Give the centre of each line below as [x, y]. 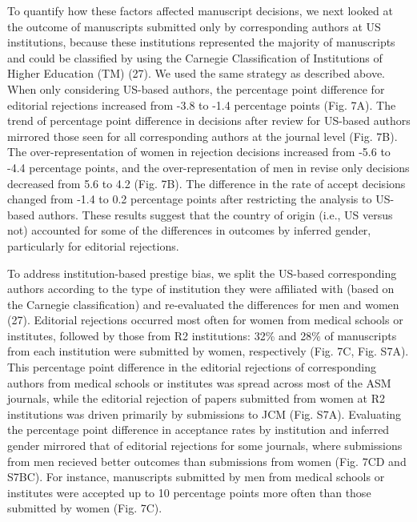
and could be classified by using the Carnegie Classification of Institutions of [195, 57]
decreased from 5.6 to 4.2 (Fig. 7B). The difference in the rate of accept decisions [206, 183]
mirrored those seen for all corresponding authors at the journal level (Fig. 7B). [202, 136]
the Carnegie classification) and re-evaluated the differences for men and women [203, 304]
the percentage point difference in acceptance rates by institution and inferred [198, 430]
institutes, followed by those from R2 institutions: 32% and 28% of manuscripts [202, 335]
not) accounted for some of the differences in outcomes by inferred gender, [189, 230]
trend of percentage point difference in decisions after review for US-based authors [209, 120]
